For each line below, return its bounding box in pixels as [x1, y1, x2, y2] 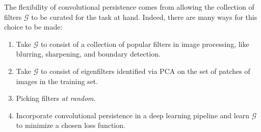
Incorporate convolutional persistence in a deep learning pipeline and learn [16, 110, 250, 120]
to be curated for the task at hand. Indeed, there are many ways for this [31, 11, 257, 22]
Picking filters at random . [16, 93, 96, 103]
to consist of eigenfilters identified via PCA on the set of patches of [40, 65, 250, 76]
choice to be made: [4, 21, 63, 32]
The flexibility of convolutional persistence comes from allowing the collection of [4, 2, 254, 12]
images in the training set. [16, 75, 98, 86]
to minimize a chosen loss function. [16, 120, 125, 130]
